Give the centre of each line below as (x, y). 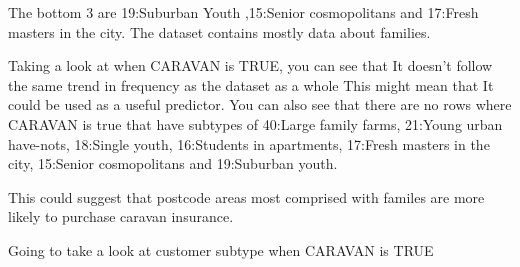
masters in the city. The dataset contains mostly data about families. (219, 31)
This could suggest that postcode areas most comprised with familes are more (246, 196)
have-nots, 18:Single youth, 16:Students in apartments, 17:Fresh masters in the (249, 143)
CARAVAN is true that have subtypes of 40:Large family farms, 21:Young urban (255, 123)
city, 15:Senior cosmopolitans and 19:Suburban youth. (173, 163)
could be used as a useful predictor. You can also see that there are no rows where (260, 104)
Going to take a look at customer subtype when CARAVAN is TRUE (221, 249)
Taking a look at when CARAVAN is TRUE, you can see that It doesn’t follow (250, 65)
